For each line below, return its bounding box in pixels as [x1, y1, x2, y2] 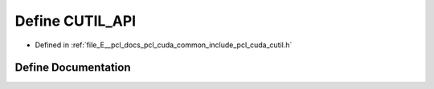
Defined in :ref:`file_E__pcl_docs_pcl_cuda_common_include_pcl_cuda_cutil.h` [35, 40, 293, 50]
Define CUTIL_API [14, 12, 137, 30]
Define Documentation [14, 61, 131, 75]
